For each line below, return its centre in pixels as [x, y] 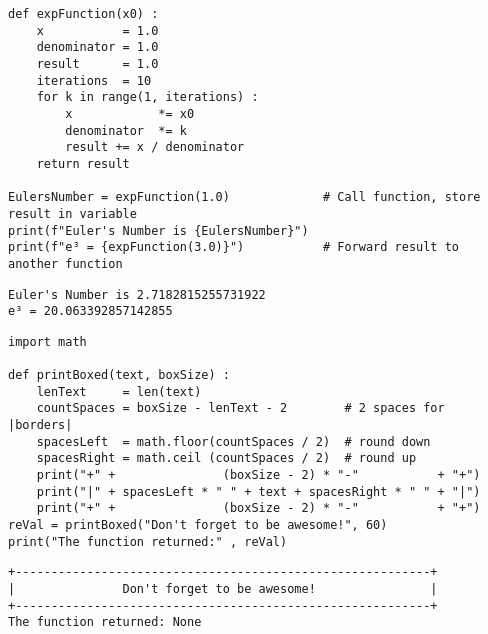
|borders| [40, 425]
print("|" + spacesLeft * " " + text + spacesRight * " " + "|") [258, 491]
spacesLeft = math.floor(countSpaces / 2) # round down [233, 441]
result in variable [72, 213]
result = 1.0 [97, 63]
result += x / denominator [155, 147]
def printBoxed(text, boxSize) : [119, 375]
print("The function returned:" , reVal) [148, 541]
